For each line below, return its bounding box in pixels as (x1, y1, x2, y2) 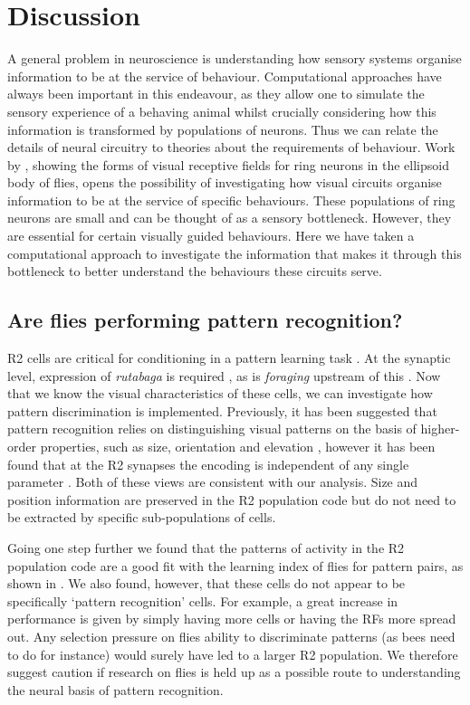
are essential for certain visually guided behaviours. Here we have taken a (7, 226, 415, 245)
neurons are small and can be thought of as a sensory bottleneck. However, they (7, 208, 452, 227)
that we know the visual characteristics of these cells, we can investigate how (7, 384, 433, 403)
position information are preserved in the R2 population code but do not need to (7, 490, 456, 509)
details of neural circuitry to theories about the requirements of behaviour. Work (7, 138, 456, 157)
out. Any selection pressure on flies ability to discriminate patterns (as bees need (7, 626, 456, 645)
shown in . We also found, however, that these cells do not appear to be (7, 574, 406, 593)
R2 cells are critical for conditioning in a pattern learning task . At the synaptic (7, 348, 451, 367)
